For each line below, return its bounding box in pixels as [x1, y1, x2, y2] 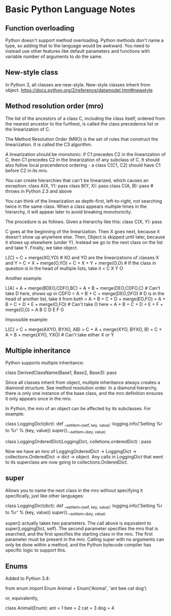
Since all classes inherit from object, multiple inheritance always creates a [5, 380, 160, 386]
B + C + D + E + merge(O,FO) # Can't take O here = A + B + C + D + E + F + [5, 301, 163, 307]
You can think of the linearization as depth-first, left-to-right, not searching [5, 198, 162, 204]
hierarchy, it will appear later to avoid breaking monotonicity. [5, 208, 132, 214]
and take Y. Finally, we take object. [5, 244, 78, 251]
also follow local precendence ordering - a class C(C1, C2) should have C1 [5, 162, 161, 168]
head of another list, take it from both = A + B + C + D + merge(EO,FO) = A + [5, 296, 166, 302]
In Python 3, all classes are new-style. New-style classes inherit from [5, 81, 151, 87]
